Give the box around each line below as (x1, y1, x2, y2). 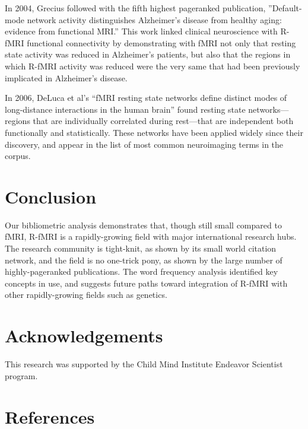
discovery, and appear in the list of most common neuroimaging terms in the (5, 138, 284, 150)
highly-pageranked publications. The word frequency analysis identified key (5, 265, 278, 278)
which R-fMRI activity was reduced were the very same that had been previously (5, 59, 300, 72)
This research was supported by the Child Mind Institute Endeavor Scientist (5, 358, 283, 370)
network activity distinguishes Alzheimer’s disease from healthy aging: (27, 13, 282, 26)
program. (5, 369, 38, 382)
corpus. (5, 150, 31, 162)
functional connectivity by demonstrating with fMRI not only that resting (27, 36, 296, 49)
